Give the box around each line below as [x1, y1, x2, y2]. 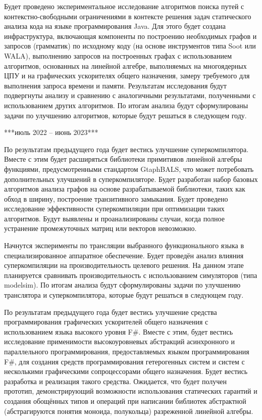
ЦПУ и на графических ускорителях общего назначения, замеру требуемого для [4, 70, 250, 81]
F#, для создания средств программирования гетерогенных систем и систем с [4, 356, 245, 366]
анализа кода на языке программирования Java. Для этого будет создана [4, 21, 226, 31]
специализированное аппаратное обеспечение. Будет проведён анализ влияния [4, 250, 244, 260]
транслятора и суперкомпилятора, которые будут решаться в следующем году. [4, 290, 244, 300]
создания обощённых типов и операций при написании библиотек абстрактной [4, 395, 246, 406]
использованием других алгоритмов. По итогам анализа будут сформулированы [4, 100, 248, 110]
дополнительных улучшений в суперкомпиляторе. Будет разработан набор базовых [4, 173, 258, 184]
